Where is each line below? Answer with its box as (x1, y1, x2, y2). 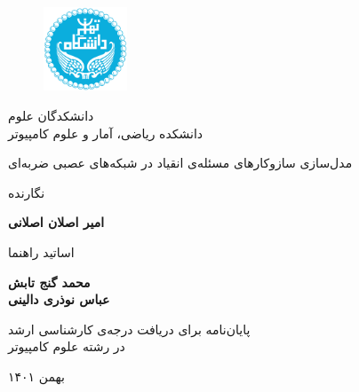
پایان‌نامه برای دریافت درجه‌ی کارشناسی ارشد (8, 319, 251, 338)
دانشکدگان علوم (8, 106, 94, 125)
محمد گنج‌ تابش (8, 272, 91, 291)
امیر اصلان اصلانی (8, 213, 105, 231)
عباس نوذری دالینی (8, 290, 110, 309)
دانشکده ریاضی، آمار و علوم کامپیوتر (8, 123, 203, 142)
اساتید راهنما (8, 243, 75, 262)
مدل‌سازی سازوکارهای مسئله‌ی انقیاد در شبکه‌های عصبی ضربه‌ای (8, 153, 353, 172)
